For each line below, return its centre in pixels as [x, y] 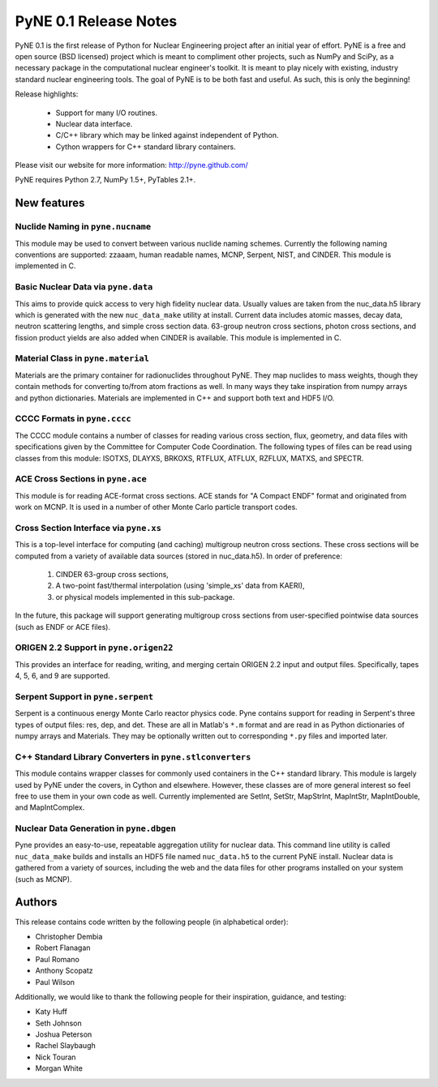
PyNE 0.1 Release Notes [96, 21]
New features [50, 203]
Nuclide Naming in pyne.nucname [83, 227]
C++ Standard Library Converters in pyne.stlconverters [133, 756]
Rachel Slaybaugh [66, 1046]
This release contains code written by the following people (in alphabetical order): [152, 922]
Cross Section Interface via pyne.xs [88, 528]
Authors [36, 903]
